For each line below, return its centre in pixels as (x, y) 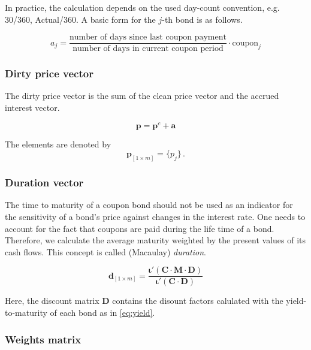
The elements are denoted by (58, 144)
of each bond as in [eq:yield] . (102, 313)
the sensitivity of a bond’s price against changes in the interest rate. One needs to (155, 216)
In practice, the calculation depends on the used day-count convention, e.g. (142, 7)
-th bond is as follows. (202, 19)
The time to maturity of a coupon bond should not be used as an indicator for (149, 205)
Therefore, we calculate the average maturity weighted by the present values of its (155, 240)
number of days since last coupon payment (148, 37)
